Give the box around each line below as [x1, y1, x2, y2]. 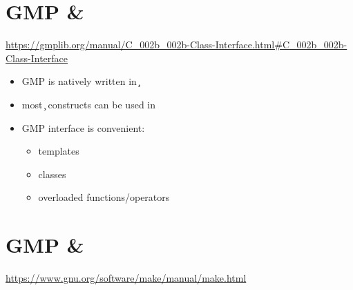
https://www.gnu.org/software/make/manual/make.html [6, 271, 247, 284]
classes [38, 166, 66, 181]
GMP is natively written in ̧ [21, 74, 140, 88]
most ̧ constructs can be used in [21, 97, 156, 111]
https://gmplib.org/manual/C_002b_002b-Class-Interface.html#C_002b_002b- [6, 37, 347, 52]
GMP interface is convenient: [21, 120, 145, 135]
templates [38, 144, 79, 158]
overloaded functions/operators [38, 190, 170, 204]
